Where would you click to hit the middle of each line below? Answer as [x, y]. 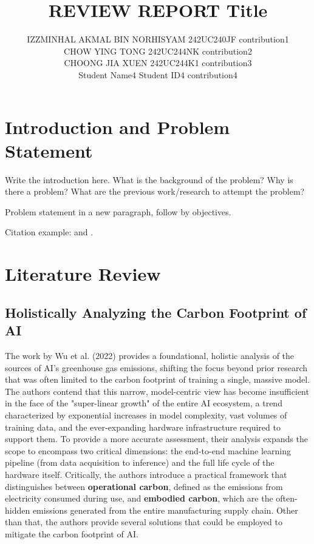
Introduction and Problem [118, 126]
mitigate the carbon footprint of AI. [72, 533]
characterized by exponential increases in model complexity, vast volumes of [146, 415]
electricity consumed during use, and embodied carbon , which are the [139, 498]
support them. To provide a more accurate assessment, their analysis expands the [156, 439]
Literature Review [83, 274]
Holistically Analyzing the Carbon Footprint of [156, 312]
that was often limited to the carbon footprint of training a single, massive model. [158, 379]
